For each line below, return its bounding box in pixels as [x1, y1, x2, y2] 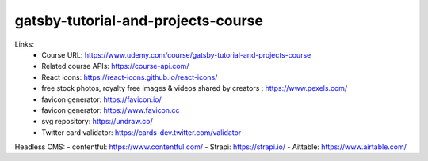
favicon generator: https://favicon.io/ [41, 95, 162, 104]
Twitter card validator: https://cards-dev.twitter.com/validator [41, 127, 242, 137]
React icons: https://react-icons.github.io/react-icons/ [41, 72, 218, 82]
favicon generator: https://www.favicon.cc [41, 105, 180, 114]
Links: [14, 39, 35, 49]
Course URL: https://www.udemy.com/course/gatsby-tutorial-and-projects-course [41, 50, 311, 59]
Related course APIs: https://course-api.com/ [41, 62, 189, 71]
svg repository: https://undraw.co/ [41, 117, 154, 126]
